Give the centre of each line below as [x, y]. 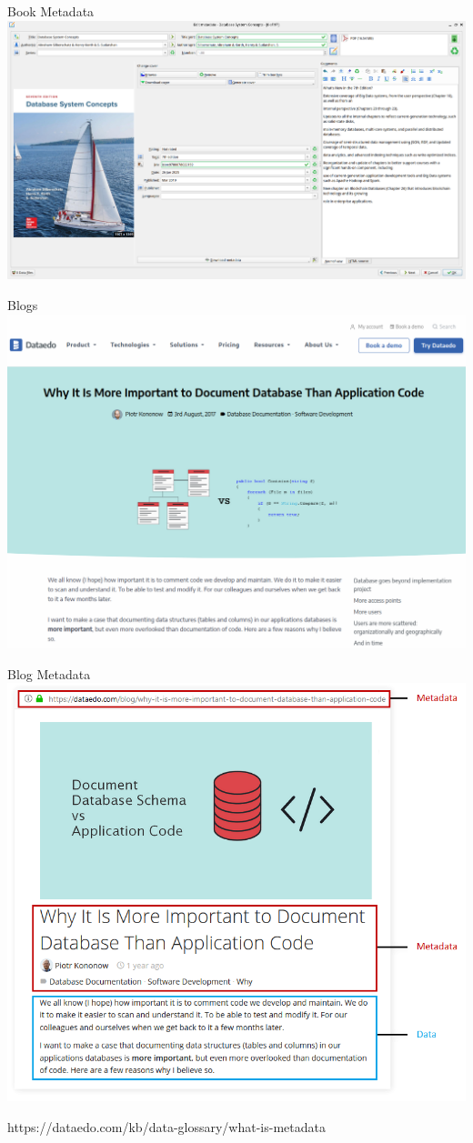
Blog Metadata [49, 673]
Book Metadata [51, 11]
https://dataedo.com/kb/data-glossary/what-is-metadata [166, 1126]
